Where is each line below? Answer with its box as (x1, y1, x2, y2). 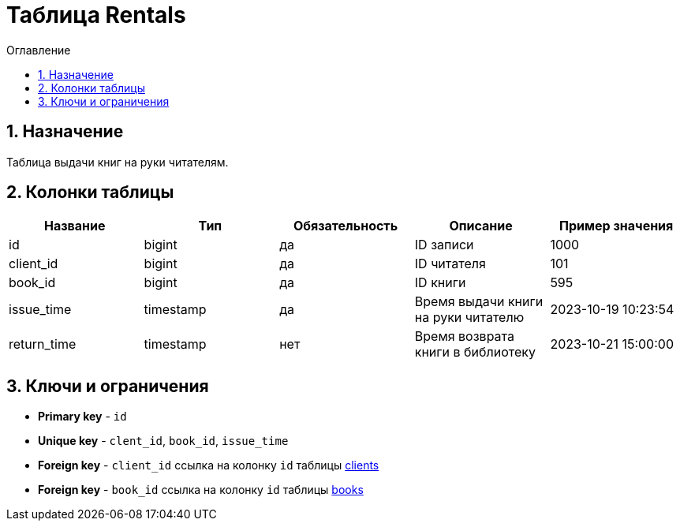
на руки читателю (414, 309, 525, 326)
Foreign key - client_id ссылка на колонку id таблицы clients (38, 458, 379, 473)
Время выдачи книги (414, 293, 544, 310)
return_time (9, 336, 77, 353)
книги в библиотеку (414, 344, 536, 361)
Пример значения (559, 218, 674, 234)
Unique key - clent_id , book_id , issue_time (38, 434, 289, 448)
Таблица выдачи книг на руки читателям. (6, 155, 229, 169)
